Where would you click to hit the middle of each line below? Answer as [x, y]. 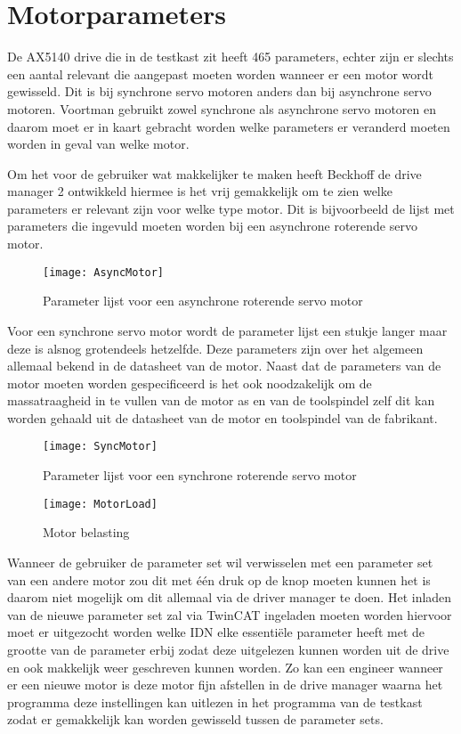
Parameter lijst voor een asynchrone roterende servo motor [203, 301]
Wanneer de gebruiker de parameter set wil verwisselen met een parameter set [220, 562]
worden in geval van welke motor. [98, 144]
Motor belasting [86, 532]
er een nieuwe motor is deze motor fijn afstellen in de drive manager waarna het [225, 685]
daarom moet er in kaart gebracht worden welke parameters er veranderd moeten [229, 126]
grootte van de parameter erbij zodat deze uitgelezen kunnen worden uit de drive [228, 649]
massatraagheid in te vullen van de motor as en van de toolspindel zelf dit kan [221, 400]
